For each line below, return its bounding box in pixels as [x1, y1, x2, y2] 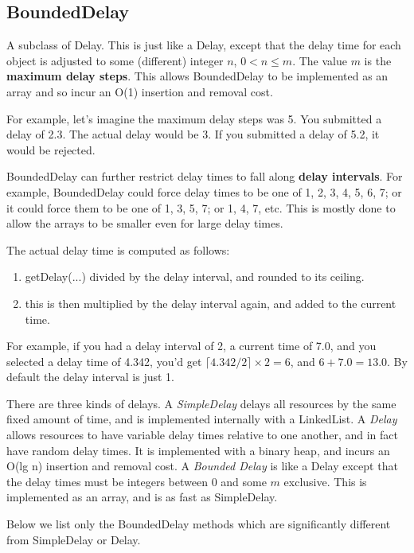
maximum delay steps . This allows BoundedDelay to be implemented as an [6, 68, 389, 84]
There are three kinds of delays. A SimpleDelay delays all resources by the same [6, 395, 396, 411]
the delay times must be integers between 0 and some [6, 473, 267, 489]
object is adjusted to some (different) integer [6, 52, 224, 68]
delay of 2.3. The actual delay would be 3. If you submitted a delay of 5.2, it [6, 126, 380, 142]
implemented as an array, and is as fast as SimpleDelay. [6, 489, 278, 505]
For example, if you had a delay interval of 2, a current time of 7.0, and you [6, 337, 377, 354]
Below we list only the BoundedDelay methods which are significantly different [6, 516, 391, 532]
